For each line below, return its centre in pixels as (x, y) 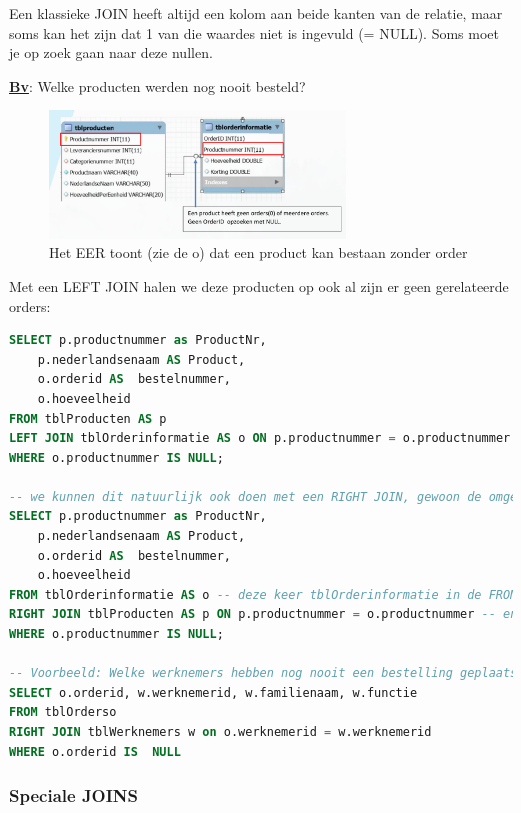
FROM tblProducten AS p (88, 418)
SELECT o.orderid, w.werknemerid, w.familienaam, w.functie (213, 692)
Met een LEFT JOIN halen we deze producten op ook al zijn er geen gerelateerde (259, 285)
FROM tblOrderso (63, 712)
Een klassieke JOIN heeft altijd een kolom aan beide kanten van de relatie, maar (256, 13)
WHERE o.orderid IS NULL (95, 751)
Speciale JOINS (74, 795)
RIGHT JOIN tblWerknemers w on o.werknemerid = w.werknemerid (220, 732)
